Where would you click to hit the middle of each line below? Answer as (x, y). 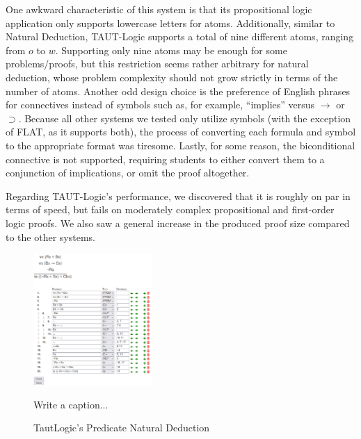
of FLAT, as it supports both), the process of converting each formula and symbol (181, 132)
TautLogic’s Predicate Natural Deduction (122, 428)
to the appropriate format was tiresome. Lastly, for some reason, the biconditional (180, 145)
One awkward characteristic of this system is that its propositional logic (159, 9)
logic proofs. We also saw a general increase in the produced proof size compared (178, 223)
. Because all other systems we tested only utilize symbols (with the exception (185, 118)
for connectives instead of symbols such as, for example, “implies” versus (160, 105)
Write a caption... (71, 404)
